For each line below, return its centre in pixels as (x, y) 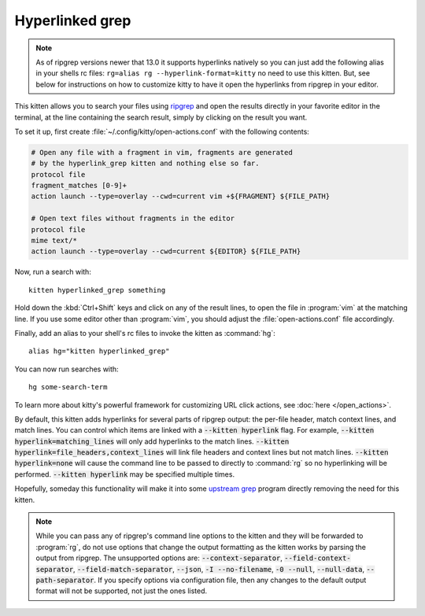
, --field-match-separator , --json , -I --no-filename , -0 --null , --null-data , (219, 569)
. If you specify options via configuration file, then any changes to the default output (230, 580)
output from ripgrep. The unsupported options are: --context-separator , (159, 558)
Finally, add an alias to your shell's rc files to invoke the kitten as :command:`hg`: (145, 333)
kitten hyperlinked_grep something (97, 290)
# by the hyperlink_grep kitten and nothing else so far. (145, 164)
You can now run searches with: (67, 369)
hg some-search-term (68, 387)
